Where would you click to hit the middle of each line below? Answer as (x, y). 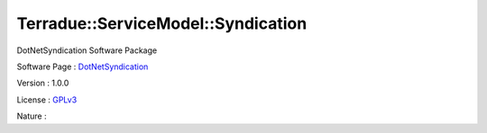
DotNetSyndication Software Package (87, 50)
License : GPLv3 (47, 100)
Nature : (32, 116)
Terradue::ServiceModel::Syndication (162, 23)
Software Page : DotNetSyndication (83, 66)
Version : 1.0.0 (43, 83)
